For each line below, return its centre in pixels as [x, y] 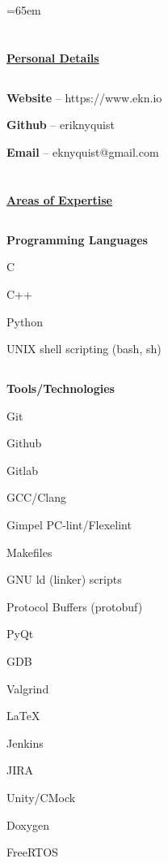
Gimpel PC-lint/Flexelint [69, 525]
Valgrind [28, 688]
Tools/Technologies [61, 388]
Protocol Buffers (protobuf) [75, 606]
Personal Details [53, 57]
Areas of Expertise [59, 199]
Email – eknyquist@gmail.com [83, 151]
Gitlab [23, 470]
